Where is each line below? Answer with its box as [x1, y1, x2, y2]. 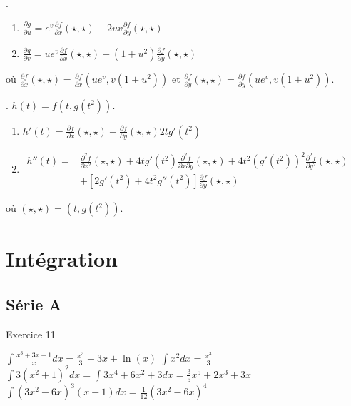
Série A [6, 293, 62, 315]
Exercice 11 [6, 326, 56, 341]
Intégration [6, 244, 118, 273]
